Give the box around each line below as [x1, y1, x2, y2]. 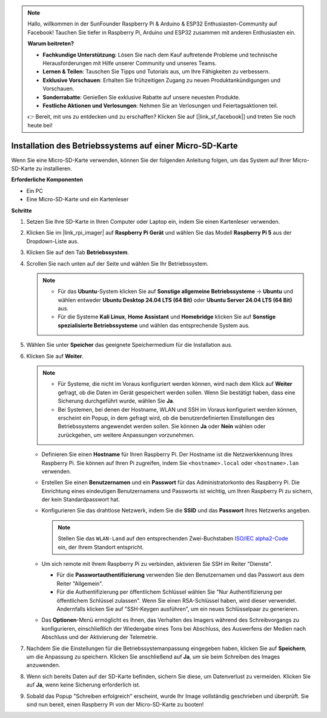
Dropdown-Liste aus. [26, 237, 79, 245]
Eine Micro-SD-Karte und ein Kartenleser [26, 196, 129, 203]
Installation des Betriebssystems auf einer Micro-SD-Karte [11, 140, 239, 151]
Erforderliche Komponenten [11, 176, 84, 183]
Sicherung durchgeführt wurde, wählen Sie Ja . [58, 397, 175, 404]
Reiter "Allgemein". [56, 580, 104, 587]
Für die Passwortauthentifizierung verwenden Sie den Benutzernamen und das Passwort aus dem [56, 571, 305, 579]
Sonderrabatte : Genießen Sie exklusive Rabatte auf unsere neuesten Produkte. [42, 93, 240, 101]
